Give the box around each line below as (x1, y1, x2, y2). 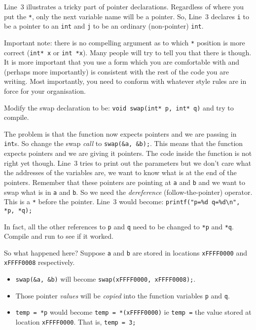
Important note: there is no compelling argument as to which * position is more (4, 37, 245, 47)
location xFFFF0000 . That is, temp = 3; (15, 317, 136, 327)
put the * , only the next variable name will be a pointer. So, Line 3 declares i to (4, 11, 249, 21)
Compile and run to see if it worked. (4, 231, 113, 241)
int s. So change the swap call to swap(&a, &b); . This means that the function (4, 138, 243, 148)
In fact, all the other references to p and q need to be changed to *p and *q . (4, 221, 234, 231)
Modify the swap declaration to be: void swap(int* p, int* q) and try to (4, 102, 234, 112)
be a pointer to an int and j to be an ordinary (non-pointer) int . (4, 21, 204, 31)
